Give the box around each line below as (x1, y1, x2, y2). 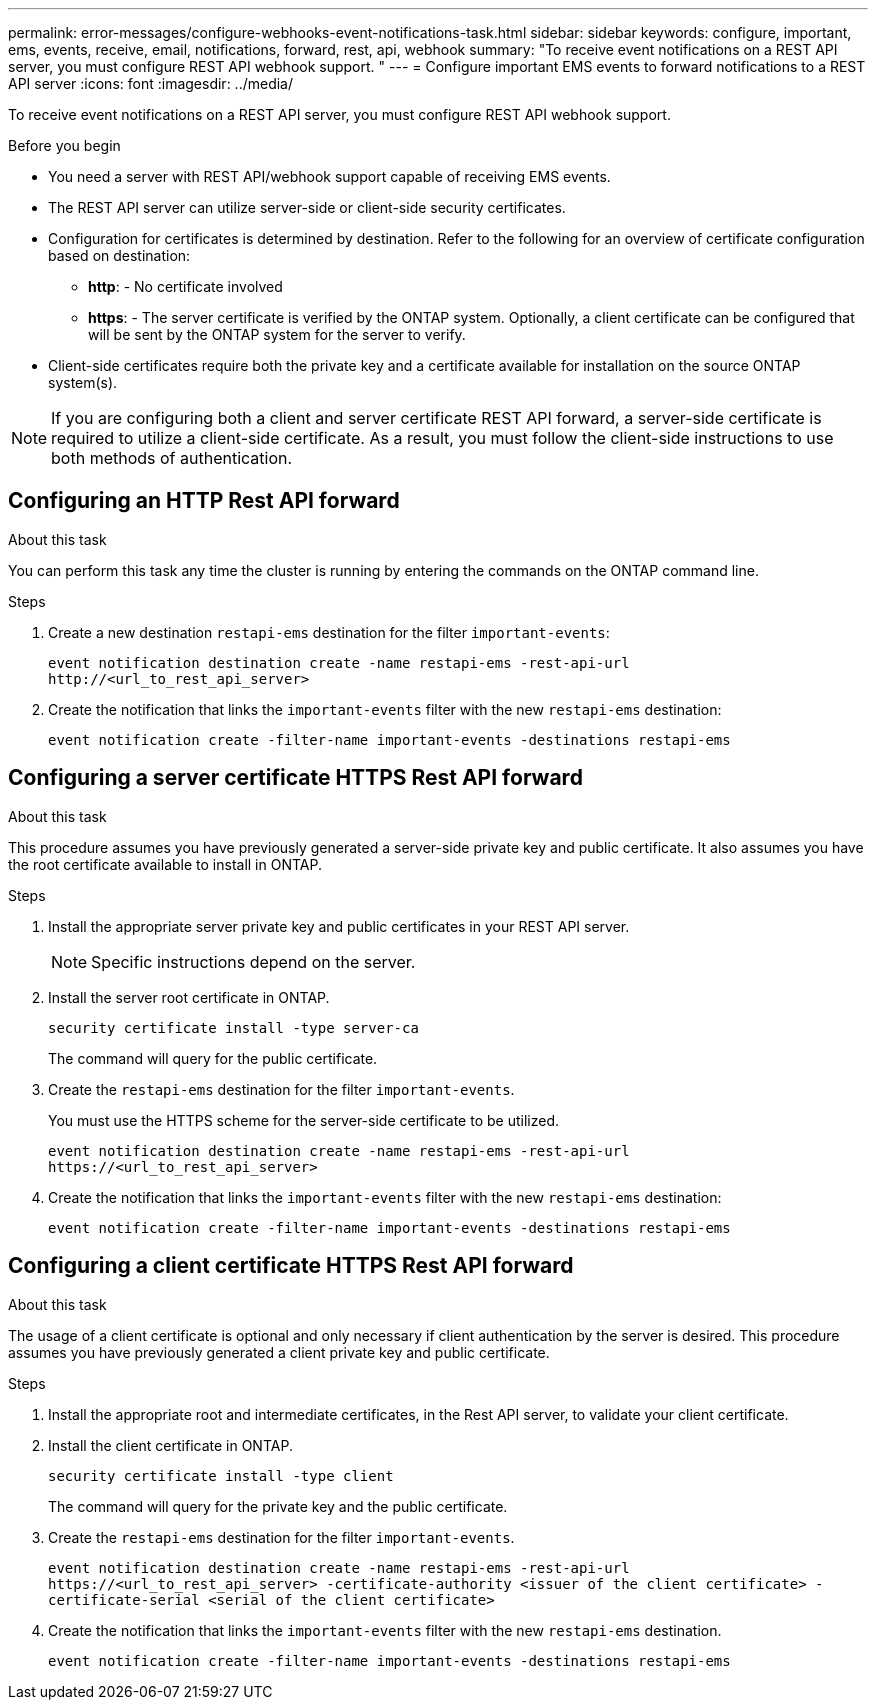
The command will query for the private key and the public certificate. (48, 1497, 508, 1515)
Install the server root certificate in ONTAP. (48, 988, 330, 1006)
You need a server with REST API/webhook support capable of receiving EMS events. (48, 168, 611, 185)
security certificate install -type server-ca (48, 1019, 419, 1036)
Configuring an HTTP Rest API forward (8, 488, 400, 514)
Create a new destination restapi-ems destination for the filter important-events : (48, 623, 610, 641)
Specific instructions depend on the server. (91, 951, 416, 972)
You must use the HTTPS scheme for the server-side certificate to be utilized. (48, 1111, 559, 1129)
